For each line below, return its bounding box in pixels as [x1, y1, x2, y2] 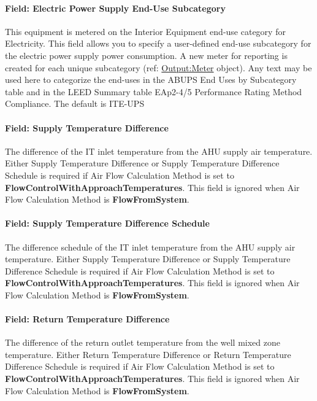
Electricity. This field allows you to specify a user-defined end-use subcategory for [5, 37, 311, 50]
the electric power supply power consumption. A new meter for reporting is [5, 49, 288, 61]
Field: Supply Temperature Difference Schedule [5, 217, 210, 230]
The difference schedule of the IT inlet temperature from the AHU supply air [5, 240, 296, 253]
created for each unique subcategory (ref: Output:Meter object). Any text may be [5, 61, 312, 74]
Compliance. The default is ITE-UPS [5, 97, 145, 110]
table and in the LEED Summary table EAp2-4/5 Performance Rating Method [5, 85, 302, 98]
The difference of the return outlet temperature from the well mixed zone [5, 336, 280, 349]
